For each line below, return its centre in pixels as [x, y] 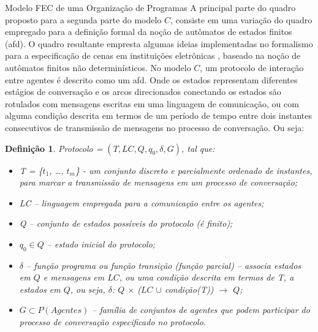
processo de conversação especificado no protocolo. [113, 322]
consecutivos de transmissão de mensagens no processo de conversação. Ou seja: [155, 127]
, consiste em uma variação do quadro [241, 19]
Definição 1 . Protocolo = [54, 148]
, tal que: [198, 148]
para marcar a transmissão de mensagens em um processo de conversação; [158, 182]
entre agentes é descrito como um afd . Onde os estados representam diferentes [151, 79]
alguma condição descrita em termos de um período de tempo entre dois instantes [158, 115]
